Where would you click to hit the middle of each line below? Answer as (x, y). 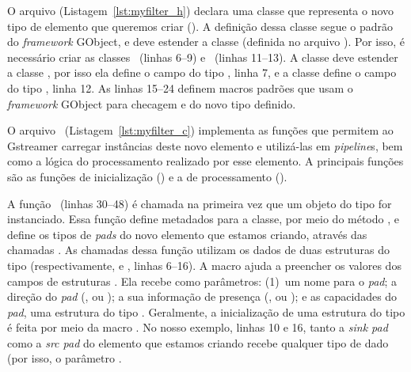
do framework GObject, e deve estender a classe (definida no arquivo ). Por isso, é (206, 42)
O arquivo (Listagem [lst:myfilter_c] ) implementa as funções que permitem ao (200, 130)
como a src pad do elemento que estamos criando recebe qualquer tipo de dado (198, 342)
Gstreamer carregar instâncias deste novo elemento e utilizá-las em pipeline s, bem (205, 145)
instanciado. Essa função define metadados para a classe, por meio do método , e (203, 219)
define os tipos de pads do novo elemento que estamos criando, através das (187, 234)
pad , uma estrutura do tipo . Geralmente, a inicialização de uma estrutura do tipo (206, 311)
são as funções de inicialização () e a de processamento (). (147, 176)
